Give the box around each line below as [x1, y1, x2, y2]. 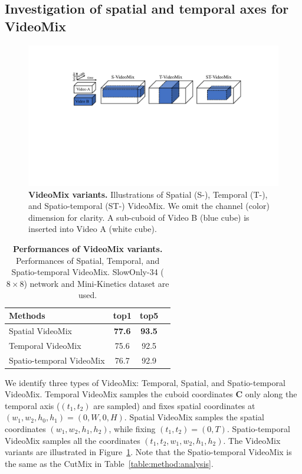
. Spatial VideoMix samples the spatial [124, 411, 264, 423]
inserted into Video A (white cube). [28, 223, 157, 235]
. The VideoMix [223, 434, 281, 446]
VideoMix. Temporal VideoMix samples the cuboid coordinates [5, 388, 233, 400]
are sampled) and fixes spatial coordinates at [93, 399, 255, 411]
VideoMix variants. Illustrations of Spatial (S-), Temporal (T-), [28, 188, 268, 200]
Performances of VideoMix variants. [12, 243, 163, 255]
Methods [9, 309, 45, 322]
